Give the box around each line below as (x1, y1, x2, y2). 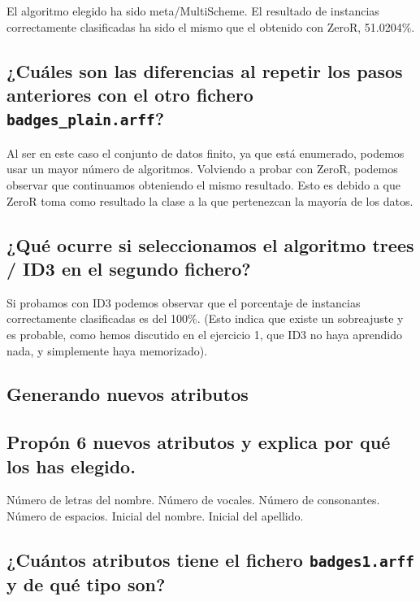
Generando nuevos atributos (6, 381, 249, 407)
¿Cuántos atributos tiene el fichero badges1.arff (6, 547, 414, 573)
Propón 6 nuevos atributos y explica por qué (6, 429, 391, 455)
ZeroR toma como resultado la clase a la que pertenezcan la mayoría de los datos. (6, 192, 414, 209)
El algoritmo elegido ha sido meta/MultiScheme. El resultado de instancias (6, 2, 379, 19)
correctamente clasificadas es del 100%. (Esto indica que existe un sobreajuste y (6, 310, 404, 327)
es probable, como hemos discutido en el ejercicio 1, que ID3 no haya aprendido (6, 325, 403, 342)
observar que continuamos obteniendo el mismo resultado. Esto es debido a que (6, 176, 401, 193)
